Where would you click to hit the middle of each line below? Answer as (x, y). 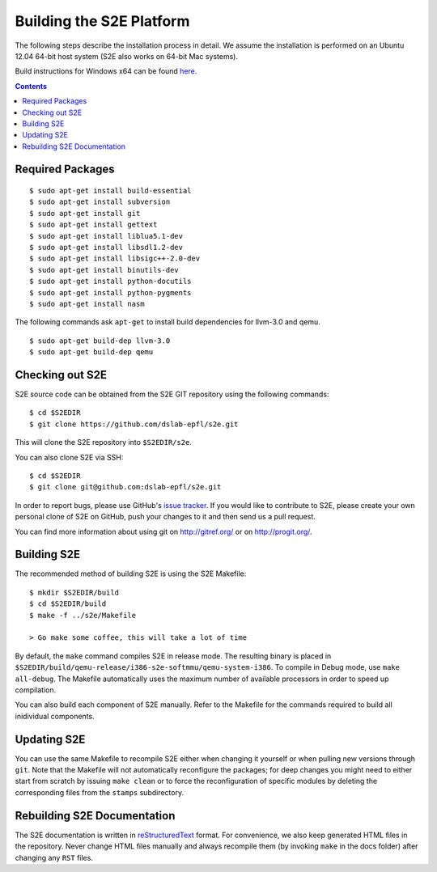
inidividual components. (55, 716)
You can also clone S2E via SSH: (69, 457)
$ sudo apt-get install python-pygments (110, 292)
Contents (31, 86)
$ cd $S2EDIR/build (68, 604)
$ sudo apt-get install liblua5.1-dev (106, 236)
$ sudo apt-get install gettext (93, 225)
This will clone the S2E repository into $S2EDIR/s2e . (103, 442)
